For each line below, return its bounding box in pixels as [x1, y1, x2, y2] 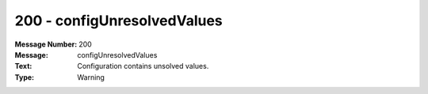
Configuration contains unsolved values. [77, 62, 209, 71]
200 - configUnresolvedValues [14, 12, 224, 29]
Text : [14, 62, 32, 71]
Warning [77, 72, 105, 82]
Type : [14, 72, 35, 82]
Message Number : [14, 39, 78, 49]
